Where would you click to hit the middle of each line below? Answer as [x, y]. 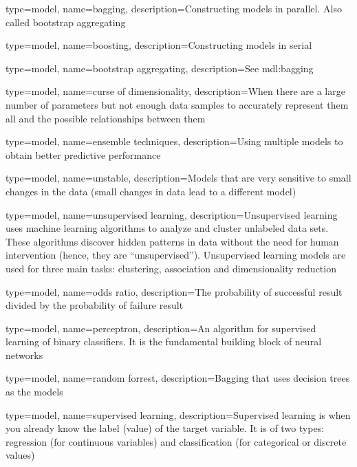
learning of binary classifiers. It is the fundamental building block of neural [164, 341]
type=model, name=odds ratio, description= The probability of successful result [174, 291]
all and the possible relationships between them [106, 118]
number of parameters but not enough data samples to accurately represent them [177, 104]
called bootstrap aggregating [66, 22]
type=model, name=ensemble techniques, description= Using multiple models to [174, 141]
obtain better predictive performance [83, 154]
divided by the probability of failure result [95, 305]
